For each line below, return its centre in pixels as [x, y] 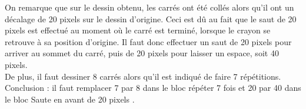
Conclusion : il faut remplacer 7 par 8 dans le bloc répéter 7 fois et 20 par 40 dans [153, 88]
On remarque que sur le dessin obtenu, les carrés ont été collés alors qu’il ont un [149, 7]
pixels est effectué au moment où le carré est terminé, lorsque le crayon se [138, 30]
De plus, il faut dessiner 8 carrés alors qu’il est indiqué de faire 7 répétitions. [143, 76]
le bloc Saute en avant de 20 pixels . [70, 99]
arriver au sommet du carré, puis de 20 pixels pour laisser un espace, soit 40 [142, 53]
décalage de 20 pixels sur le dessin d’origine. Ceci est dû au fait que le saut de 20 [151, 18]
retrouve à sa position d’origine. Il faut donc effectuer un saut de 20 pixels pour [148, 41]
